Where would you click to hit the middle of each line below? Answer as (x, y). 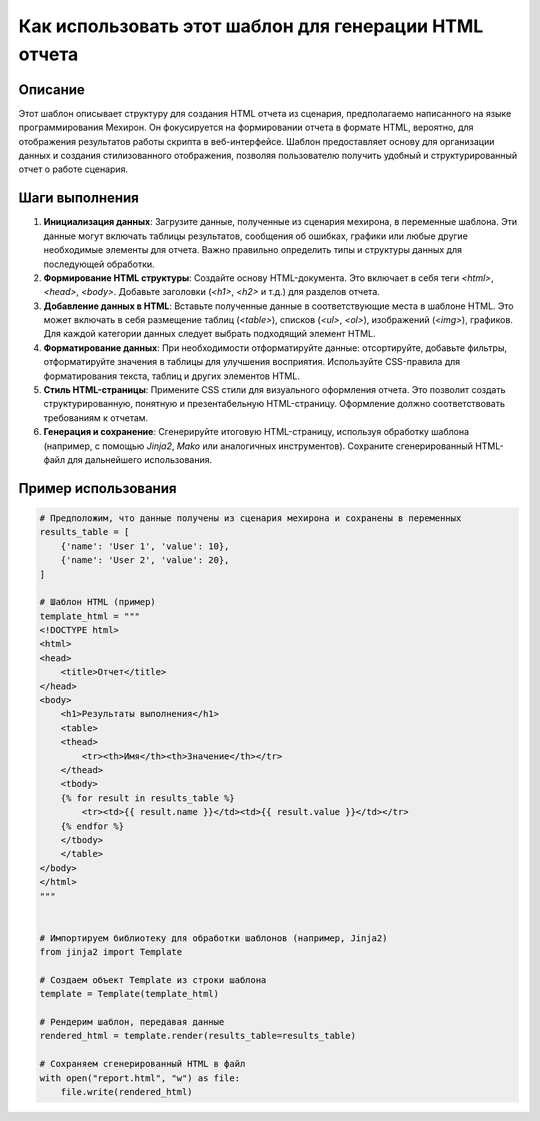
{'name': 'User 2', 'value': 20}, (145, 560)
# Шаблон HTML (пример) (98, 602)
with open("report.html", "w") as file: (139, 1078)
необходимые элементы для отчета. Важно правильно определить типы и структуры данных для (252, 250)
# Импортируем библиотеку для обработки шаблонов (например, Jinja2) (213, 938)
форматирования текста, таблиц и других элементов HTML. (171, 376)
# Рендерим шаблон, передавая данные (132, 1022)
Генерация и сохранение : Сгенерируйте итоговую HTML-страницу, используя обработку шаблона (256, 432)
